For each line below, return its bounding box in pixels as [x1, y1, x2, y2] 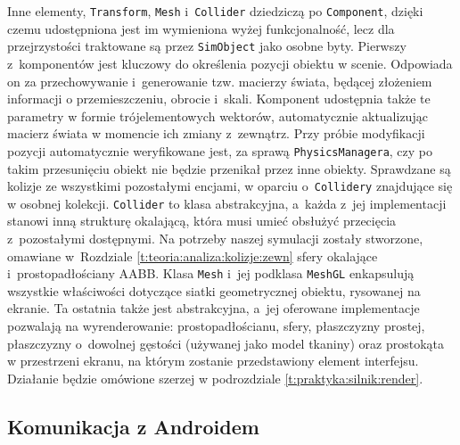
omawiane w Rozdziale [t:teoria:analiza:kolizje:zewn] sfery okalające [7, 246, 378, 265]
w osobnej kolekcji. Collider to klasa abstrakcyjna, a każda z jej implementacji [7, 194, 447, 212]
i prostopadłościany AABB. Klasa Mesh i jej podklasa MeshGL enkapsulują [7, 264, 415, 283]
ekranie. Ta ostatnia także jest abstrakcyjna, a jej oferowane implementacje [7, 299, 420, 317]
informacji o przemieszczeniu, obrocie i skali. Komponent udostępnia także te [7, 89, 431, 108]
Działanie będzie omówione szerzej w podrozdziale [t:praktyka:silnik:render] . [7, 368, 423, 387]
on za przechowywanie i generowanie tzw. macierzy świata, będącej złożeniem [7, 71, 432, 90]
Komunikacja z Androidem [7, 412, 259, 440]
